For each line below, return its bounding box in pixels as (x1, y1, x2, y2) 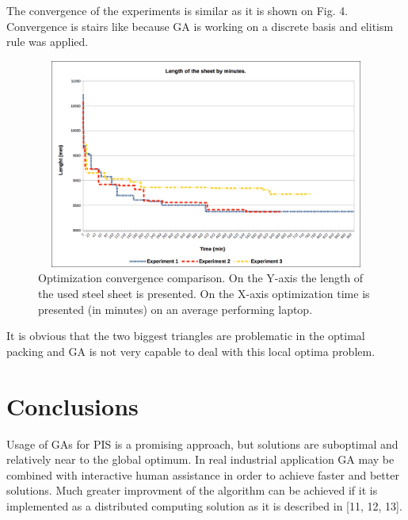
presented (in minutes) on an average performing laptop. (38, 300, 313, 317)
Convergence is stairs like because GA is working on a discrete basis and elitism (6, 17, 394, 34)
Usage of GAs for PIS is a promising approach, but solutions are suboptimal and (6, 435, 398, 452)
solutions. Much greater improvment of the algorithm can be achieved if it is (6, 482, 378, 499)
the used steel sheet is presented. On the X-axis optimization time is (38, 285, 370, 301)
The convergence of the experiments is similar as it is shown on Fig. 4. (6, 2, 349, 18)
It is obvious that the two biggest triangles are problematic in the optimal (6, 327, 365, 344)
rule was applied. (6, 33, 89, 50)
